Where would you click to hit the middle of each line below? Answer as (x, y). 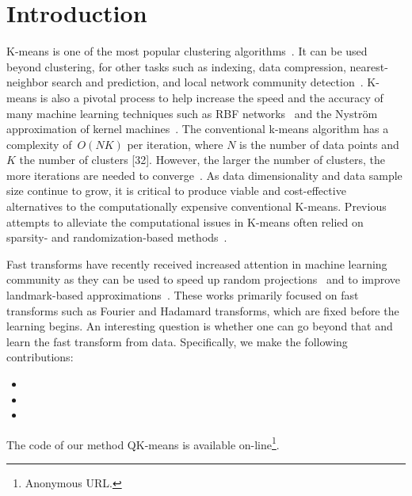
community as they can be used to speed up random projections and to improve (204, 279)
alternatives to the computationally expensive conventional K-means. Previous (196, 206)
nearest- (369, 66)
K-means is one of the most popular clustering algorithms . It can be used (187, 51)
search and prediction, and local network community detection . (208, 82)
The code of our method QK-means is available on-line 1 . (143, 443)
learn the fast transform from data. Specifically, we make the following (177, 341)
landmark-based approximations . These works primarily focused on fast (183, 295)
